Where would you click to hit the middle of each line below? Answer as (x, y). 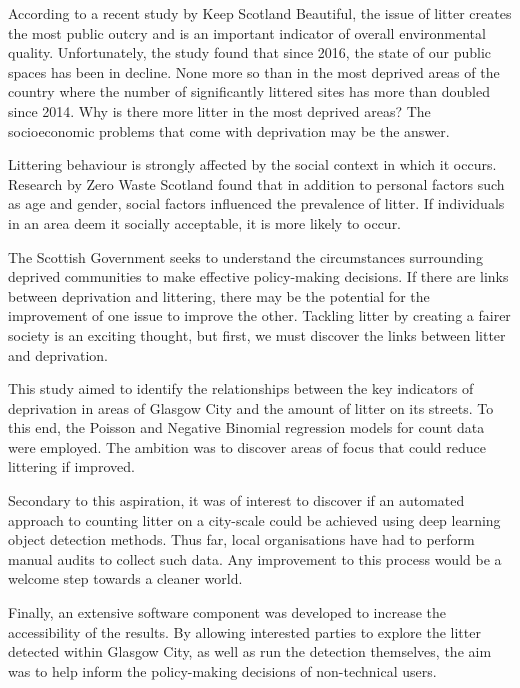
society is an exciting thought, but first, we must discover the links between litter (257, 334)
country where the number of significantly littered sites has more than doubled (249, 91)
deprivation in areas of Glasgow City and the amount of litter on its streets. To (251, 407)
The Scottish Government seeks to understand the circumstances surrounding (245, 256)
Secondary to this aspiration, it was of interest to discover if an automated (236, 500)
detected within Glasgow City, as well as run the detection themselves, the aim (250, 651)
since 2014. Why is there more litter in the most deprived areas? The (219, 110)
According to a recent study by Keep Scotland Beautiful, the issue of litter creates (260, 13)
